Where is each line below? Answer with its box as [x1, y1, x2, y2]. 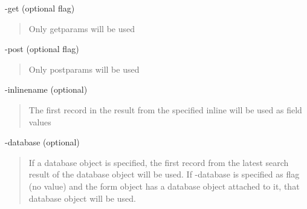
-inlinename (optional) [5, 83, 88, 96]
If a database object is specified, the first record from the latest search [28, 156, 289, 168]
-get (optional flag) [5, 2, 75, 14]
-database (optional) [5, 136, 80, 148]
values [28, 115, 51, 128]
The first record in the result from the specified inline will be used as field [28, 103, 302, 116]
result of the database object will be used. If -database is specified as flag [28, 168, 300, 181]
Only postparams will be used [28, 62, 140, 75]
